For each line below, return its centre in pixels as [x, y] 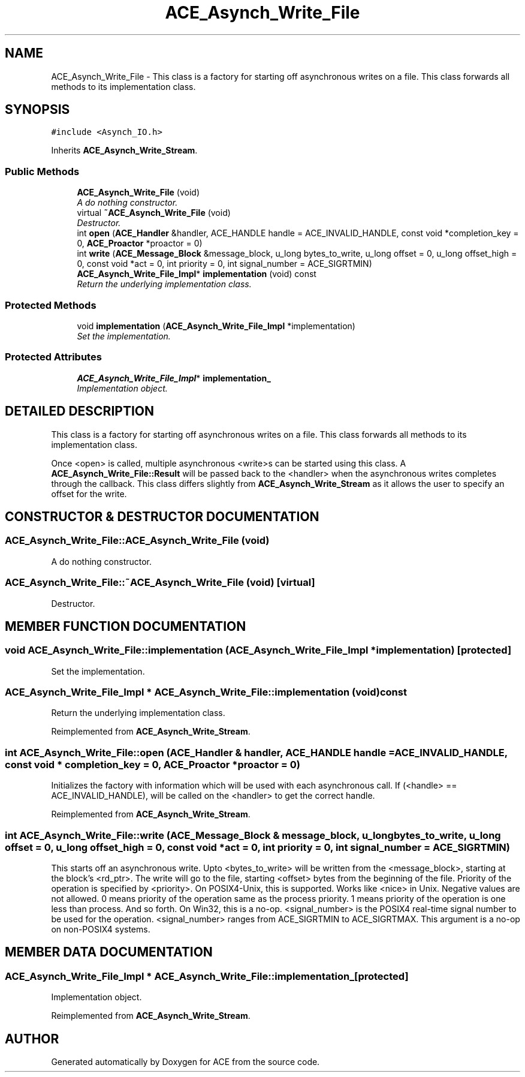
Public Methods [42, 171]
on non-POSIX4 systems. [101, 929]
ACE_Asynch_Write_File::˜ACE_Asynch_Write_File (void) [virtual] [160, 583]
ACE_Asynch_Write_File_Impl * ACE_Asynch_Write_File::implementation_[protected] [207, 976]
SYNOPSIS [37, 110]
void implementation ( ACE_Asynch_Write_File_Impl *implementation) [216, 326]
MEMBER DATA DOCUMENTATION [109, 952]
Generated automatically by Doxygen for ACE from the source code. [185, 1062]
